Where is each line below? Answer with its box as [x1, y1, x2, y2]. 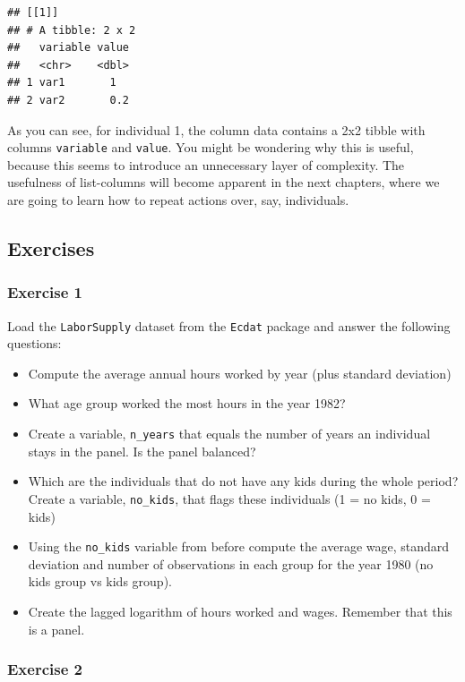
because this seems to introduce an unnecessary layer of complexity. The [7, 155, 405, 174]
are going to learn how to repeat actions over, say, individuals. [7, 191, 349, 209]
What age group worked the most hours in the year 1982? [28, 394, 346, 413]
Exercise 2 [7, 658, 82, 680]
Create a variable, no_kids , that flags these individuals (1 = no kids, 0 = [28, 489, 431, 507]
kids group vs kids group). [28, 572, 172, 591]
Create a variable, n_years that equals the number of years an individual [28, 424, 431, 443]
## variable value [7, 41, 130, 55]
